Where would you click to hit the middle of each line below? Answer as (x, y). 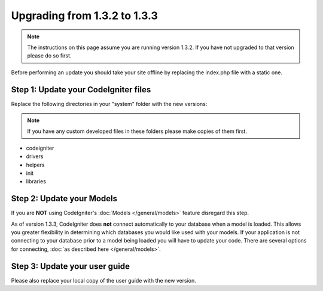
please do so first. (49, 56)
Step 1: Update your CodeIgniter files (81, 90)
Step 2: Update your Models (64, 198)
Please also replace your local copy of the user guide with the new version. (104, 280)
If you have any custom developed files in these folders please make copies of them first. (137, 131)
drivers (35, 156)
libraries (36, 181)
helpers (35, 165)
